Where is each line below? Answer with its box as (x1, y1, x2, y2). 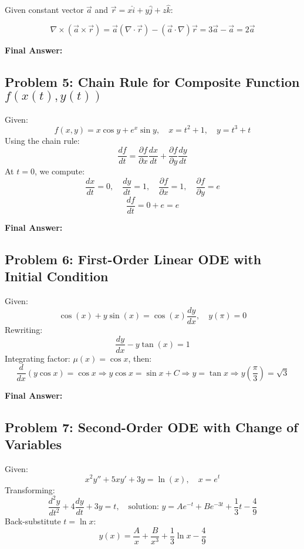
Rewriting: (5, 323, 43, 335)
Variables (5, 435, 62, 453)
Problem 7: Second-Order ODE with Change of (5, 417, 298, 436)
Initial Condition (5, 267, 109, 285)
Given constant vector (5, 4, 84, 16)
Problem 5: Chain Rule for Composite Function (5, 72, 300, 90)
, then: (128, 352, 152, 364)
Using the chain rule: (5, 134, 80, 146)
